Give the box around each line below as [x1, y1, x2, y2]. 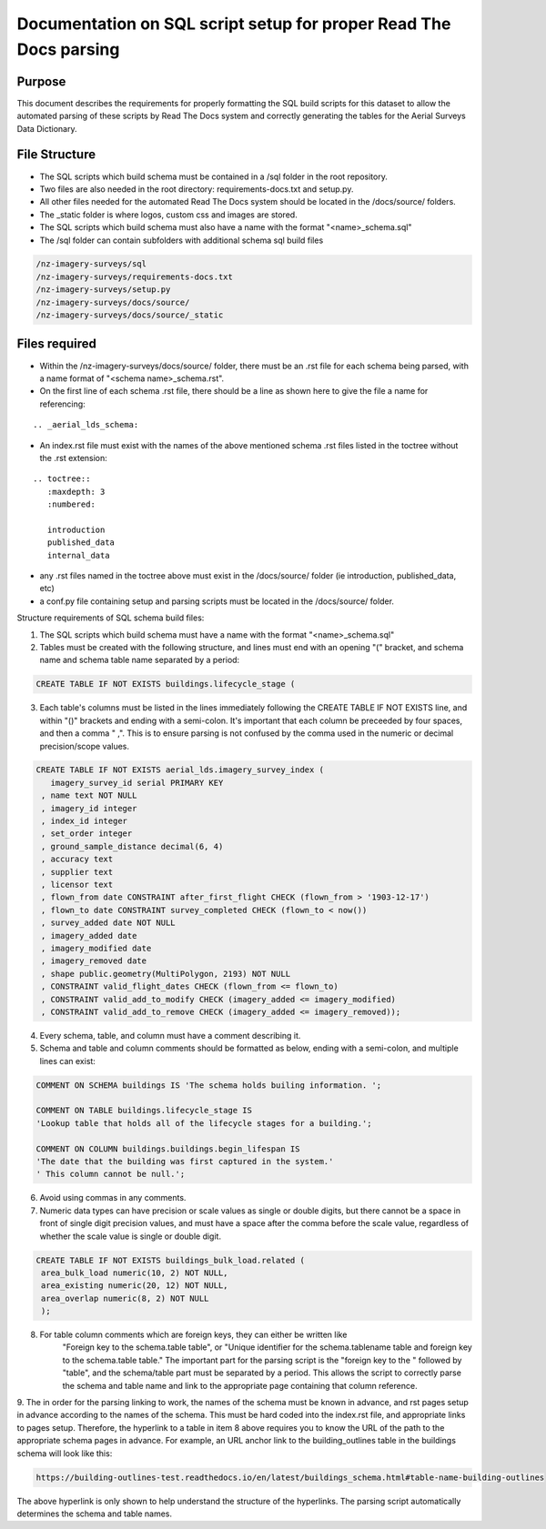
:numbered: [46, 499, 96, 509]
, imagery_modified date [41, 942, 152, 953]
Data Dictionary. [16, 123, 77, 134]
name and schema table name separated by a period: [39, 655, 240, 666]
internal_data [46, 550, 110, 560]
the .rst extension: [39, 452, 108, 463]
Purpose [16, 74, 66, 89]
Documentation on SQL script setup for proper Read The [16, 14, 451, 34]
